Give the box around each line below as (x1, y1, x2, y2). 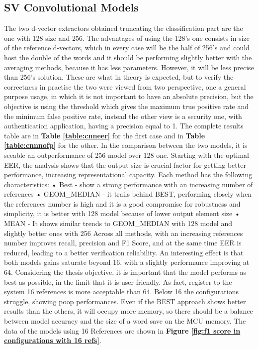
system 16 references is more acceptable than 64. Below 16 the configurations (4, 286, 239, 297)
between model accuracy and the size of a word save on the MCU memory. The (4, 316, 246, 326)
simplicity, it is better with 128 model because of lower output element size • (4, 208, 240, 219)
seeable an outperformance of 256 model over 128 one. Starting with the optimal (4, 149, 249, 160)
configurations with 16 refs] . (4, 335, 101, 346)
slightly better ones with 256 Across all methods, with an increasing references (4, 228, 243, 238)
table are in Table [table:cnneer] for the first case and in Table (4, 130, 205, 140)
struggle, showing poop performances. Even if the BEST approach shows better (4, 296, 246, 306)
